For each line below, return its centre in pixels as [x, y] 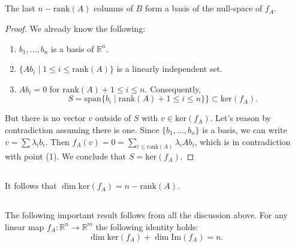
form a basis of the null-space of [204, 8]
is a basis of [73, 48]
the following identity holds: [147, 226]
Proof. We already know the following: [75, 28]
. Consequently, [173, 88]
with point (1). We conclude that [66, 156]
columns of [113, 8]
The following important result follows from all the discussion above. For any [146, 215]
